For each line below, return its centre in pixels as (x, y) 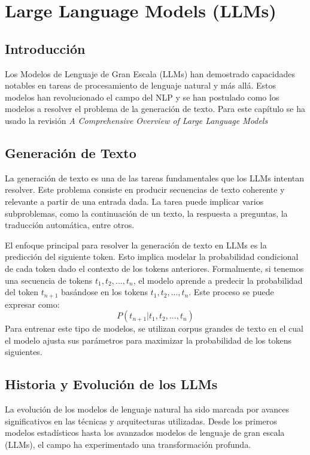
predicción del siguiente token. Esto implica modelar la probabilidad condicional (152, 257)
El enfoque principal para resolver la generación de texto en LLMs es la (136, 245)
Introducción (45, 48)
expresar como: (32, 304)
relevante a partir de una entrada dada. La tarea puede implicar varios (134, 201)
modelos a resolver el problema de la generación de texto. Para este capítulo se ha (155, 109)
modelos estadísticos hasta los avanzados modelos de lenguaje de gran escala (145, 433)
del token (22, 292)
